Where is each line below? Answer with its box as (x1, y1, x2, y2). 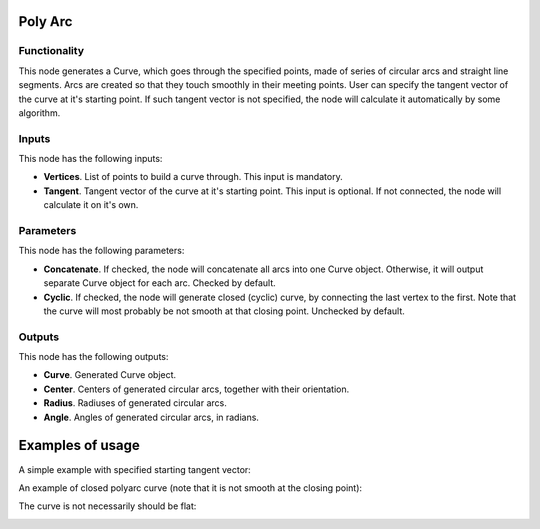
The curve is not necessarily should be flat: (18, 500, 197, 512)
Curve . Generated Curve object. (43, 369, 177, 381)
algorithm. (18, 106, 61, 119)
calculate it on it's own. (43, 199, 139, 211)
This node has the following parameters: (18, 245, 185, 257)
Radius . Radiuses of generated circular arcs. (43, 397, 227, 409)
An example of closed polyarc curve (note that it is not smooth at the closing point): (18, 481, 363, 494)
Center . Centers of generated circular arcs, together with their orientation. (43, 383, 350, 395)
